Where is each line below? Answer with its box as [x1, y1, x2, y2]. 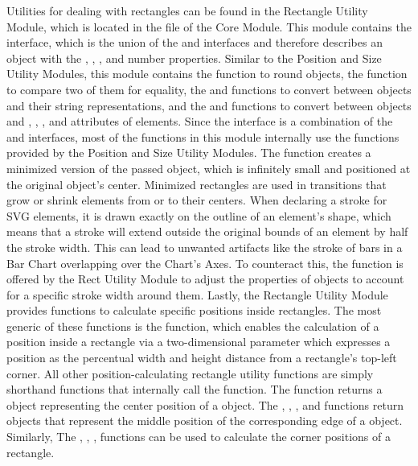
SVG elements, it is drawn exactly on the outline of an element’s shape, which [6, 207, 391, 224]
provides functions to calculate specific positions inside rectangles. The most [6, 302, 382, 319]
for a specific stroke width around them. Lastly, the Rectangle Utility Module [6, 286, 388, 303]
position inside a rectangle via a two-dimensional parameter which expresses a [6, 333, 391, 350]
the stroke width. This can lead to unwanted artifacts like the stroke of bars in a [6, 238, 403, 255]
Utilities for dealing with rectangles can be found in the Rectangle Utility [6, 2, 368, 19]
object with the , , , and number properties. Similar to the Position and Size [6, 49, 382, 66]
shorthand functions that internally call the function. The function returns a [6, 381, 383, 398]
